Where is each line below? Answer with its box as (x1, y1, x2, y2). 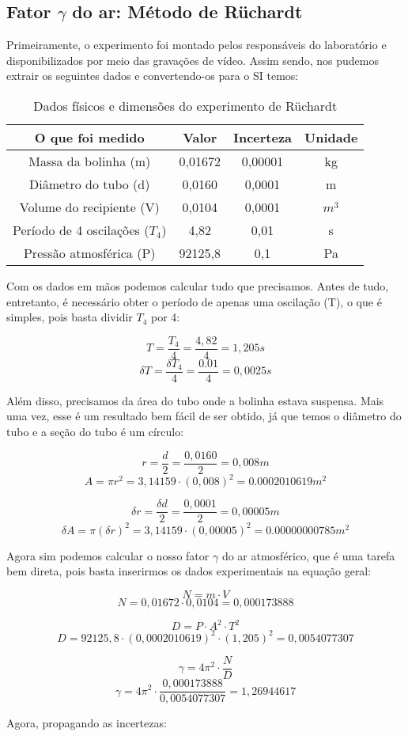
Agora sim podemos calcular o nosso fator (6, 547, 210, 563)
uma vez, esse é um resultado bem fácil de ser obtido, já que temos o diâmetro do (6, 408, 402, 424)
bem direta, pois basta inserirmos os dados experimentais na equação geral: (6, 563, 372, 579)
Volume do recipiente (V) (19, 197, 160, 216)
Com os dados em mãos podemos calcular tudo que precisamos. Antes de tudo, (6, 277, 389, 294)
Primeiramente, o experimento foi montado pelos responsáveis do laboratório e (6, 36, 387, 53)
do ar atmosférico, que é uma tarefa (221, 547, 395, 563)
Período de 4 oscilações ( (13, 220, 149, 239)
